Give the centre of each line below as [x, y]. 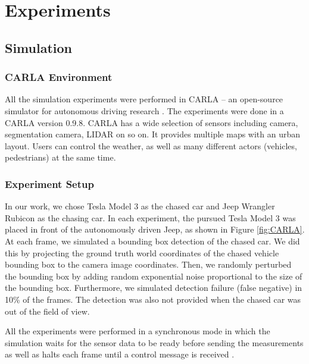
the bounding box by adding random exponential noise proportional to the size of [154, 276]
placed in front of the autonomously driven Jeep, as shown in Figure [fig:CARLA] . [155, 229]
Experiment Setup [49, 183]
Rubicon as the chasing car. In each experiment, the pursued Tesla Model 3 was [150, 217]
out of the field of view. [47, 311]
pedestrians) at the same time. [60, 157]
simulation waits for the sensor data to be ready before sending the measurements [154, 342]
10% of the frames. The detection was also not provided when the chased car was [153, 299]
